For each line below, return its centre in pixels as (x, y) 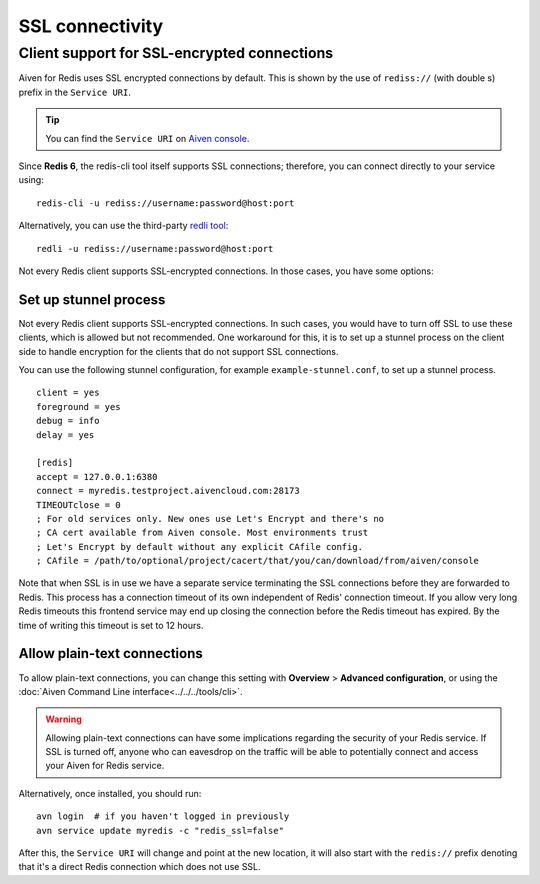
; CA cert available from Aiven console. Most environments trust (202, 533)
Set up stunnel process (92, 299)
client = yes (68, 393)
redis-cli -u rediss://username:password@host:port (165, 203)
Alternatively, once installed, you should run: (110, 793)
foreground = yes (78, 406)
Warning (63, 719)
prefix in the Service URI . (75, 92)
